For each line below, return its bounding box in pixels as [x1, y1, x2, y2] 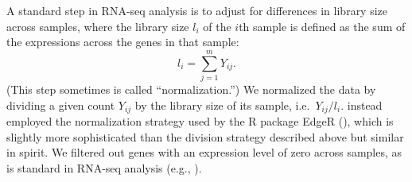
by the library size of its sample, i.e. [134, 96, 310, 113]
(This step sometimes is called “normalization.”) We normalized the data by [6, 80, 376, 97]
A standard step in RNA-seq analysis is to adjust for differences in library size [6, 2, 388, 18]
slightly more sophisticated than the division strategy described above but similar [6, 128, 404, 145]
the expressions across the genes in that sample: [6, 33, 239, 50]
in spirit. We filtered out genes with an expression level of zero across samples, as [6, 144, 402, 161]
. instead [340, 96, 383, 113]
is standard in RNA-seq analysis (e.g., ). [6, 159, 202, 176]
